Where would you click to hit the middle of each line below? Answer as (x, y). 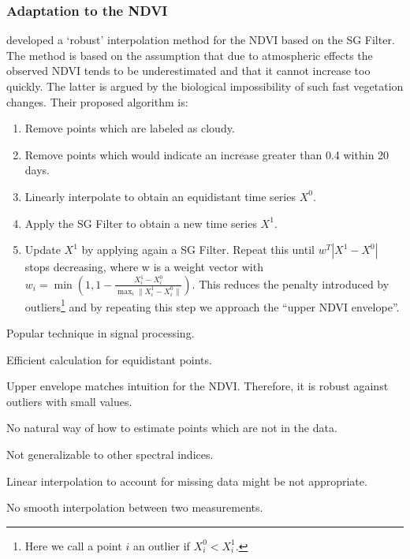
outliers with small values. (69, 401)
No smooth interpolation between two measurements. (135, 507)
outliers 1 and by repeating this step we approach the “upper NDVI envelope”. (212, 305)
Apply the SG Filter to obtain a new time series (141, 223)
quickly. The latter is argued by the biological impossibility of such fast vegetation (205, 86)
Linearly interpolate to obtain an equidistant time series (160, 196)
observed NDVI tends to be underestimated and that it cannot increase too (188, 71)
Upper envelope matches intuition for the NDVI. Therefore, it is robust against (198, 386)
